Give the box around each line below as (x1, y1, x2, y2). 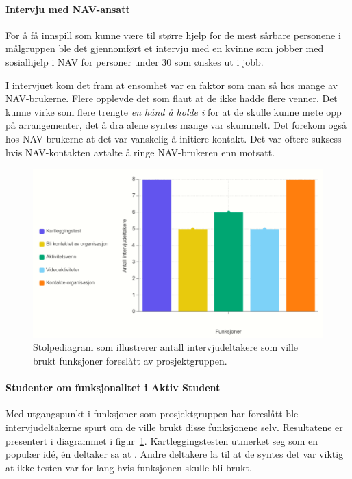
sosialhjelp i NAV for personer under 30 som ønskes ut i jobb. (5, 54, 264, 69)
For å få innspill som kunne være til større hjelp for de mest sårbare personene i (5, 27, 341, 42)
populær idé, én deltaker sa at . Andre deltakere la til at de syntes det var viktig (5, 447, 344, 461)
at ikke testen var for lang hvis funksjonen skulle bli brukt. (5, 460, 252, 474)
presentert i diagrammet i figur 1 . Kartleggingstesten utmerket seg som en (5, 433, 318, 447)
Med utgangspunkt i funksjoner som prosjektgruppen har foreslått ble (5, 406, 299, 421)
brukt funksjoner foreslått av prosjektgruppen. (33, 354, 227, 367)
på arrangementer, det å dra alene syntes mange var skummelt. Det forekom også (5, 118, 347, 132)
